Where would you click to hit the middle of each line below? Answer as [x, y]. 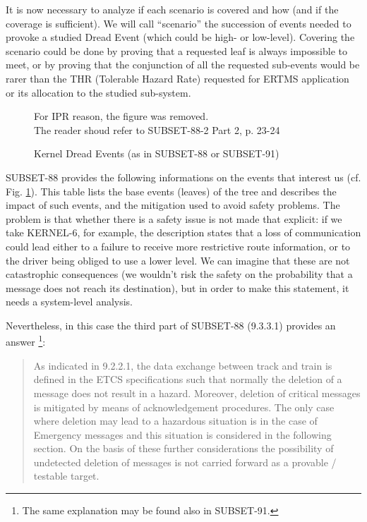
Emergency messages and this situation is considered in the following [182, 434]
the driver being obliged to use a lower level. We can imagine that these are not [178, 260]
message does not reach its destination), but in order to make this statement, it [178, 287]
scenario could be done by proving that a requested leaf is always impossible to [176, 50]
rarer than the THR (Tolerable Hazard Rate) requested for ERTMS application [178, 78]
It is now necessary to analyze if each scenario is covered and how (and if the [172, 9]
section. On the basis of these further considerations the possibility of [183, 448]
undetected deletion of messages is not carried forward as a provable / [185, 462]
